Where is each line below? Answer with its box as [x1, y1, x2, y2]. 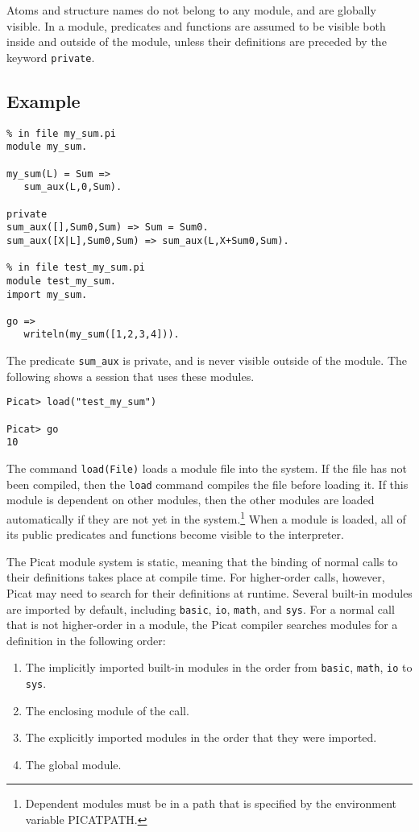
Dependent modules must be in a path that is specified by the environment [25, 795, 397, 812]
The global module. [25, 755, 122, 772]
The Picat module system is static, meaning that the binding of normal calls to [6, 553, 398, 569]
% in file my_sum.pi [6, 127, 117, 139]
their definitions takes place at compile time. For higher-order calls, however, [6, 569, 385, 586]
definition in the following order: [6, 631, 166, 648]
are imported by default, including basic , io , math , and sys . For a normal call [6, 600, 395, 617]
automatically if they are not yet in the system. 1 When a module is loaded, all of [6, 507, 406, 527]
